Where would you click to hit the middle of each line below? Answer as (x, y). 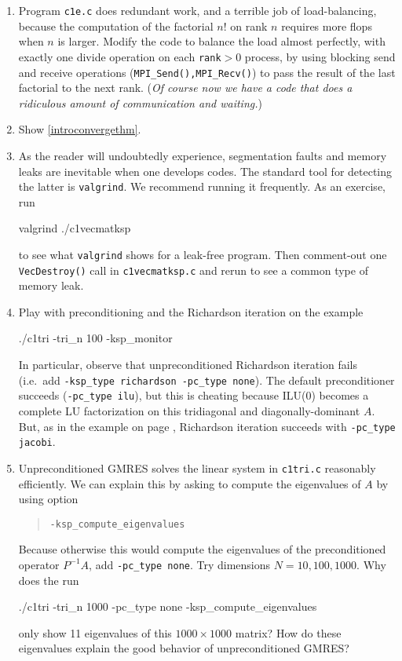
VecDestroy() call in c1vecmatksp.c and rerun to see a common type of (193, 270)
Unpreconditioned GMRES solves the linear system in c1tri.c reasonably (197, 467)
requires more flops (327, 26)
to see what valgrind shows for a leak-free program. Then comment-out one (203, 254)
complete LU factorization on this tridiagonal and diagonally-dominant (189, 410)
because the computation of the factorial (116, 26)
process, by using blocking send (320, 56)
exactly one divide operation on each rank (120, 56)
